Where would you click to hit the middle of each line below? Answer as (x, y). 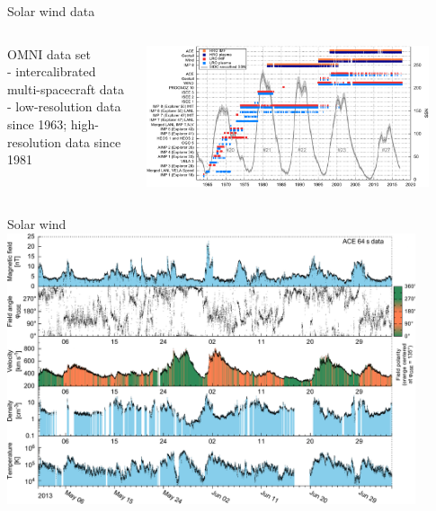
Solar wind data (51, 11)
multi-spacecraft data (66, 88)
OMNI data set (49, 53)
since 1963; (37, 123)
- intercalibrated (52, 71)
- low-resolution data (64, 106)
